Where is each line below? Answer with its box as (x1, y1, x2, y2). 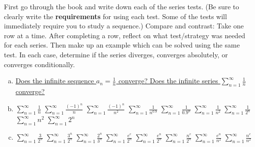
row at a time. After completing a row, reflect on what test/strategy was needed (4, 30, 246, 40)
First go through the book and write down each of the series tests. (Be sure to (4, 1, 239, 11)
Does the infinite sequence (15, 75, 94, 86)
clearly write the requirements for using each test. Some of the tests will (4, 11, 227, 21)
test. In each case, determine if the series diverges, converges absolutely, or (4, 49, 228, 59)
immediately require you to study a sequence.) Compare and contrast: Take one (4, 21, 244, 31)
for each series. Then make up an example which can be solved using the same (4, 40, 240, 50)
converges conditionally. (4, 59, 75, 69)
